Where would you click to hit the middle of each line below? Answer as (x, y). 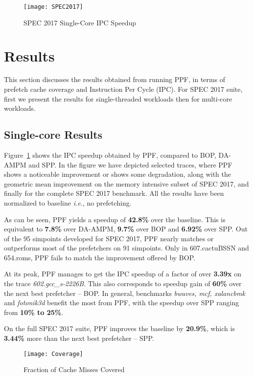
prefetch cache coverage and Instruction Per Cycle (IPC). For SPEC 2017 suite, (123, 89)
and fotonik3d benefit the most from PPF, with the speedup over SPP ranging (122, 303)
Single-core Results (53, 135)
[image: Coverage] (53, 354)
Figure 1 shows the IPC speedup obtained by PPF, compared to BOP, (110, 155)
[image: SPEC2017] (53, 7)
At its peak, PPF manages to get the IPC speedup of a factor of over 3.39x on (123, 274)
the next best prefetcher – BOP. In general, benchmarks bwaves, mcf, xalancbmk (125, 293)
